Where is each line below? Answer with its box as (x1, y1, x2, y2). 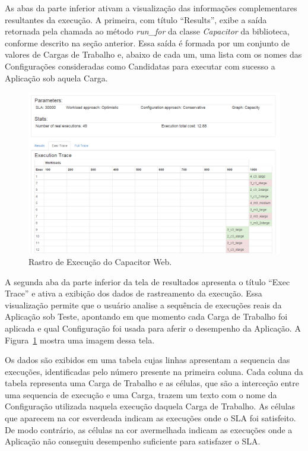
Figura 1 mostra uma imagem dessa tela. (5, 333, 155, 346)
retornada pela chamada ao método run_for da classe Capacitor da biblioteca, (5, 25, 290, 37)
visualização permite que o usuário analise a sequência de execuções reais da (5, 298, 282, 311)
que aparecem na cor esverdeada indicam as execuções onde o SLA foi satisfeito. (5, 412, 296, 424)
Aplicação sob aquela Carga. (5, 71, 108, 84)
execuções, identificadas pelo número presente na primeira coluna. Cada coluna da (5, 365, 303, 377)
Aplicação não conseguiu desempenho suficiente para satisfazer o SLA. (5, 435, 261, 447)
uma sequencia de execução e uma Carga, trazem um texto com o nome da (5, 388, 277, 400)
